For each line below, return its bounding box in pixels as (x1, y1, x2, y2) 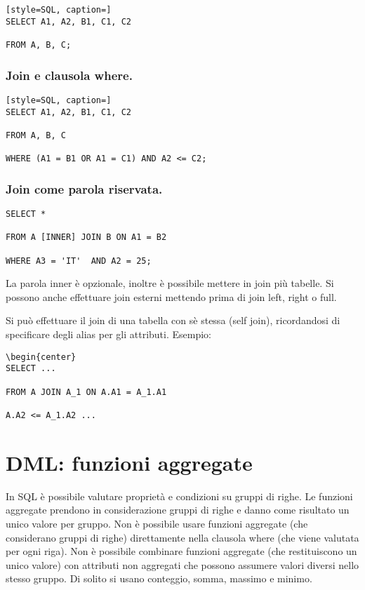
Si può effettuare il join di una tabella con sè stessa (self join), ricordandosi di (6, 313, 340, 328)
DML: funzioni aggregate (6, 448, 253, 476)
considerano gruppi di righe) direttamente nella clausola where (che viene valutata (6, 530, 359, 544)
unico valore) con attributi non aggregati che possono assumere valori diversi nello (6, 557, 359, 572)
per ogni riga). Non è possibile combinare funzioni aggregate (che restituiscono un (6, 544, 357, 558)
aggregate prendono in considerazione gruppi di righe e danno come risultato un (6, 502, 350, 517)
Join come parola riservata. (6, 180, 163, 197)
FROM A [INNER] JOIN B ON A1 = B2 (6, 232, 167, 243)
